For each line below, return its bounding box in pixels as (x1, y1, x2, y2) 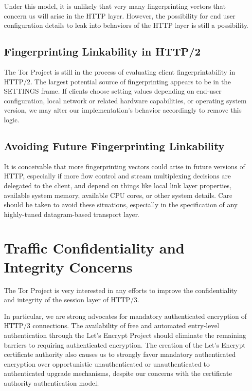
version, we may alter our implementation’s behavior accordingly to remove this (4, 105, 242, 115)
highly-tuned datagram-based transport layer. (4, 209, 140, 219)
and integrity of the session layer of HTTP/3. (4, 294, 139, 305)
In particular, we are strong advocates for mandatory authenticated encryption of (4, 311, 247, 321)
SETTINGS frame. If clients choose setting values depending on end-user (4, 86, 222, 96)
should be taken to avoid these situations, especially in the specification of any (4, 199, 238, 210)
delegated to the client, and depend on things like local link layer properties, (4, 180, 232, 190)
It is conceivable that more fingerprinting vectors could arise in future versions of (4, 161, 245, 171)
